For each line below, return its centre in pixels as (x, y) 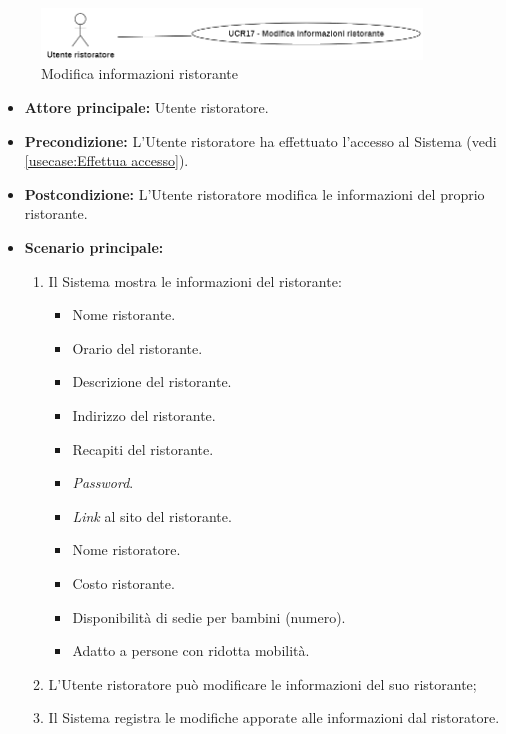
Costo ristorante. (123, 582)
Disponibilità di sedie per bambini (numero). (209, 616)
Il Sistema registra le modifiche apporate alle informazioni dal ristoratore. (274, 717)
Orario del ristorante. (137, 347)
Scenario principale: (94, 247)
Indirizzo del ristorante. (144, 415)
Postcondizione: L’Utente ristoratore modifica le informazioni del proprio (254, 193)
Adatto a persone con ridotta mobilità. (191, 650)
